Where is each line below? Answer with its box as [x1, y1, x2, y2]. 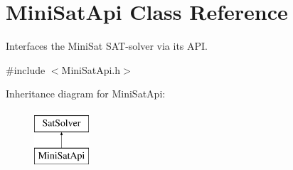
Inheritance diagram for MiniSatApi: [6, 86, 166, 101]
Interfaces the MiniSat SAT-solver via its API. [6, 38, 208, 53]
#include [6, 62, 46, 77]
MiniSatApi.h [61, 62, 121, 77]
